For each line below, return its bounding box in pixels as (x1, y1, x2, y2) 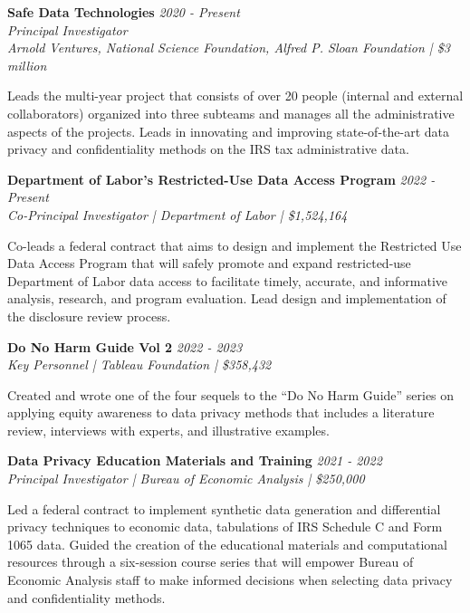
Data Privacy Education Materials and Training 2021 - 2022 (7, 451, 382, 470)
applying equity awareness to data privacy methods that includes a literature (7, 403, 435, 422)
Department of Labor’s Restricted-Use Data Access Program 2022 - (7, 169, 436, 188)
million (7, 55, 47, 74)
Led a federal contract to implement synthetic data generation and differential (7, 499, 441, 518)
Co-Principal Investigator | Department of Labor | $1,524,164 (7, 205, 348, 224)
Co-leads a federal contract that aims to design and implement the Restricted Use (7, 235, 462, 254)
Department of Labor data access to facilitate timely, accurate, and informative (7, 271, 448, 290)
